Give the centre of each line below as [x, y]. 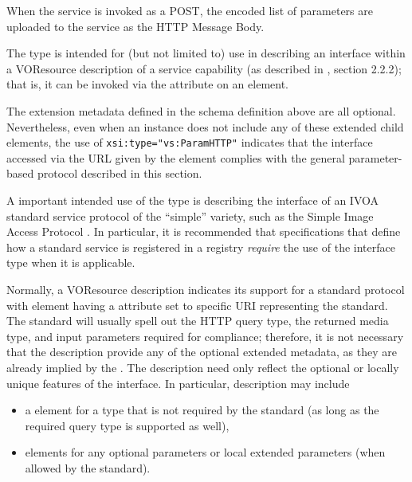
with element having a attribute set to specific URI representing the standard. [197, 305]
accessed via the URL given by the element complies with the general [176, 157]
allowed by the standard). [88, 467]
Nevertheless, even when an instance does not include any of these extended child [205, 126]
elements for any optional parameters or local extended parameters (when [205, 452]
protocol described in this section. [120, 173]
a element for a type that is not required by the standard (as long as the [202, 410]
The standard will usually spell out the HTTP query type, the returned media [198, 321]
